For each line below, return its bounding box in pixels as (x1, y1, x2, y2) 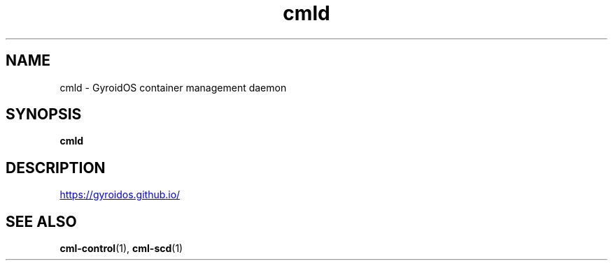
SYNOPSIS (6, 105, 82, 124)
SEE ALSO (6, 212, 77, 230)
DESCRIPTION (6, 158, 106, 177)
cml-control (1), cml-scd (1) (59, 242, 183, 255)
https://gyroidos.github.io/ (59, 189, 181, 201)
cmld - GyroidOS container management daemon (59, 81, 287, 94)
